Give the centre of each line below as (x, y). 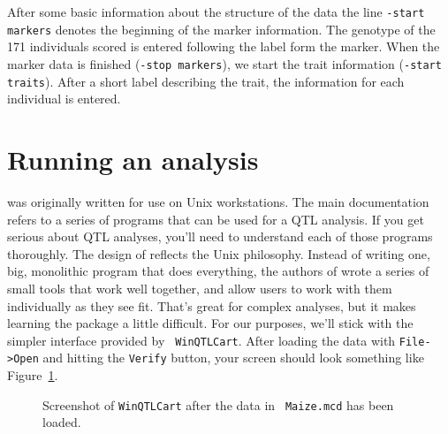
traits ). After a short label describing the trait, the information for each (206, 81)
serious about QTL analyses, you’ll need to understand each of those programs (220, 236)
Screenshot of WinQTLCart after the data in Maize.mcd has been (218, 404)
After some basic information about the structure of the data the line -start (216, 11)
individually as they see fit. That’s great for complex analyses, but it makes (212, 305)
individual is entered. (64, 99)
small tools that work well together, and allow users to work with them (200, 288)
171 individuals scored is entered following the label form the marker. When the (224, 46)
